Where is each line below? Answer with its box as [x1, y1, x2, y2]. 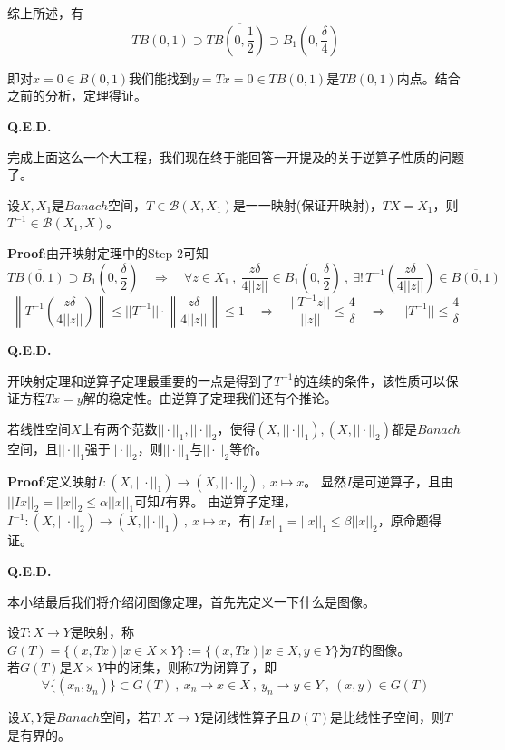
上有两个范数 [81, 418, 158, 437]
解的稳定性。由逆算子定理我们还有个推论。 [83, 389, 337, 408]
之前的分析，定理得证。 [7, 86, 147, 105]
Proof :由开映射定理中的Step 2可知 [7, 243, 209, 262]
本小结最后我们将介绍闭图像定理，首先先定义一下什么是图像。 [7, 591, 375, 611]
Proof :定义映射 [7, 471, 98, 490]
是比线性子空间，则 [330, 707, 445, 726]
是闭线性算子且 [200, 707, 290, 726]
